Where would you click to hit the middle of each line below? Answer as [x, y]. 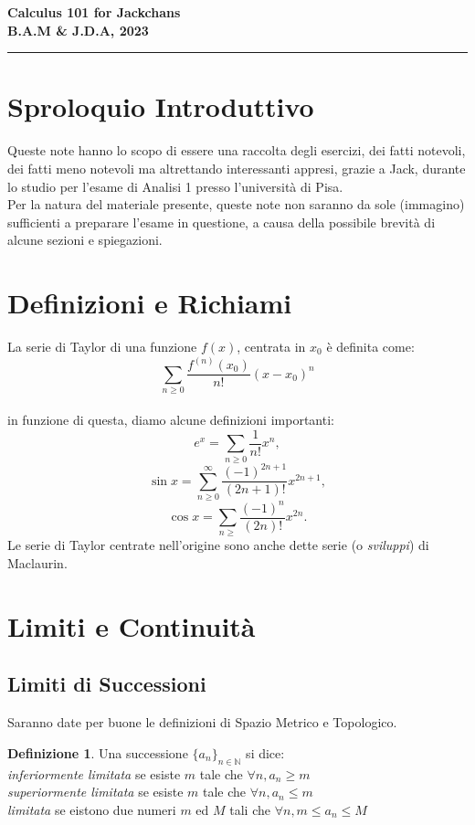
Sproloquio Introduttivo [161, 106]
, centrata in [271, 346]
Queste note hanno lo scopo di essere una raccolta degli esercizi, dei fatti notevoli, [237, 150]
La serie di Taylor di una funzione [102, 346]
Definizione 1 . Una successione [98, 752]
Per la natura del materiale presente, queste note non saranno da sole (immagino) [236, 204]
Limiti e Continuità [132, 625]
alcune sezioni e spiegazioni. [85, 240]
